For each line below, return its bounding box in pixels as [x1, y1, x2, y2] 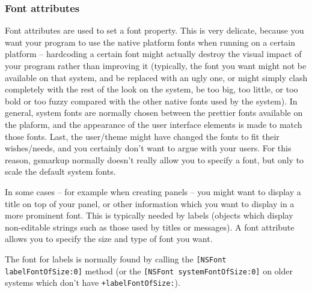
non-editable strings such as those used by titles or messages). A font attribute [5, 220, 295, 233]
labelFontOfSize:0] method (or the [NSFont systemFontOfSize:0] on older [5, 264, 293, 277]
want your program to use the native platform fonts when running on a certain [5, 35, 296, 48]
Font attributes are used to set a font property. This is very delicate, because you [5, 24, 304, 37]
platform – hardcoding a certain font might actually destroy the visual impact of [5, 47, 302, 60]
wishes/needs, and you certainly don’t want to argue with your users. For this [5, 142, 292, 154]
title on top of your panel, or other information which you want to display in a [5, 197, 295, 210]
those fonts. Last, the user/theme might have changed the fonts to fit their [5, 130, 280, 142]
